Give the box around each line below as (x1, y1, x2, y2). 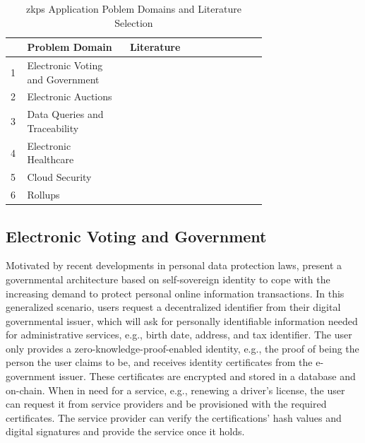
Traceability (27, 120, 79, 135)
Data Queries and (27, 107, 104, 122)
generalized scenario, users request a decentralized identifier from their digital (6, 300, 341, 314)
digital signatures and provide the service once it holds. (6, 424, 245, 439)
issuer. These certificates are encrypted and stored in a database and (59, 369, 356, 384)
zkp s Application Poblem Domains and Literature (25, 1, 241, 16)
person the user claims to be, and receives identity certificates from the (6, 355, 313, 370)
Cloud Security (27, 170, 92, 184)
